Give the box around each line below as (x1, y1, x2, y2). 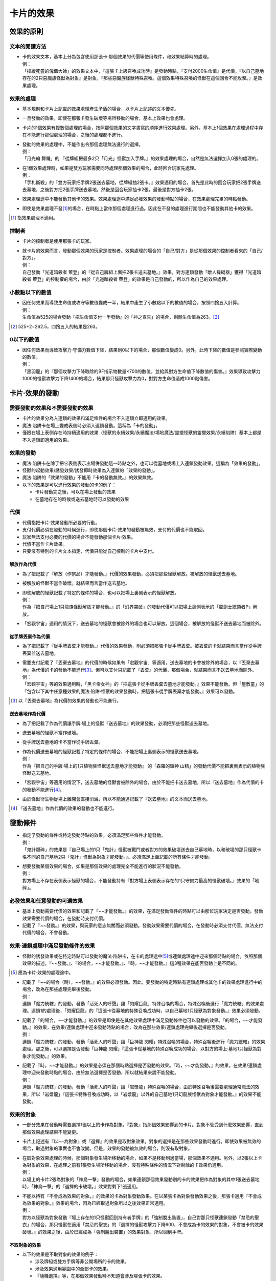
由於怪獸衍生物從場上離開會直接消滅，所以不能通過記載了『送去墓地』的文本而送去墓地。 (22, 796, 211, 802)
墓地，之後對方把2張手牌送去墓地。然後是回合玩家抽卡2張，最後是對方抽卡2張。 (26, 186, 196, 192)
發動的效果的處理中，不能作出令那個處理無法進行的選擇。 (22, 141, 143, 147)
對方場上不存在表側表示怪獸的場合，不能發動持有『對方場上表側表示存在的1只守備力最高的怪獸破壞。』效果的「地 (22, 877, 259, 883)
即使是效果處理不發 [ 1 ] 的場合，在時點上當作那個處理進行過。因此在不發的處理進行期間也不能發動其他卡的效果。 (22, 205, 256, 211)
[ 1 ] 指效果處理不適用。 (11, 215, 58, 221)
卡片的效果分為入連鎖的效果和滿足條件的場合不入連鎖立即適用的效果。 (22, 415, 170, 421)
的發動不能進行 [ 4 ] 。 (22, 787, 65, 793)
